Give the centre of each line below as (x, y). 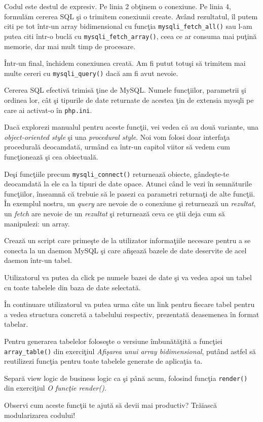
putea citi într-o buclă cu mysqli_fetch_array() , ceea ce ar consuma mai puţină (130, 36)
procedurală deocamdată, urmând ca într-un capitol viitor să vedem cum (117, 147)
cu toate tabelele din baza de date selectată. (72, 287)
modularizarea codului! (40, 415)
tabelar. (16, 324)
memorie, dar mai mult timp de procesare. (70, 46)
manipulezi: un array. (37, 223)
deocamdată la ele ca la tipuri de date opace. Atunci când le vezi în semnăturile (128, 184)
